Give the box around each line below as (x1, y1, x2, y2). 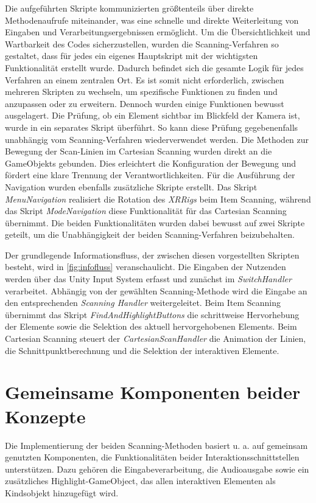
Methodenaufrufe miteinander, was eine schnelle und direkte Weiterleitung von (5, 13, 299, 26)
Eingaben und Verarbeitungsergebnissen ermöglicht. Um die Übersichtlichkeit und (5, 26, 311, 38)
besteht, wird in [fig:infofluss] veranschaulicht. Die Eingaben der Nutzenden (5, 260, 286, 273)
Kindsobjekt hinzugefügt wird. (5, 486, 119, 499)
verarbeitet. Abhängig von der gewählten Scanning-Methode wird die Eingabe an (5, 284, 307, 297)
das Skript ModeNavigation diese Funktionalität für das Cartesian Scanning (5, 204, 287, 217)
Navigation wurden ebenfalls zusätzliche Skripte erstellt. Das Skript (5, 180, 258, 193)
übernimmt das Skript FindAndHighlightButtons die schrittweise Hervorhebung (5, 308, 300, 321)
